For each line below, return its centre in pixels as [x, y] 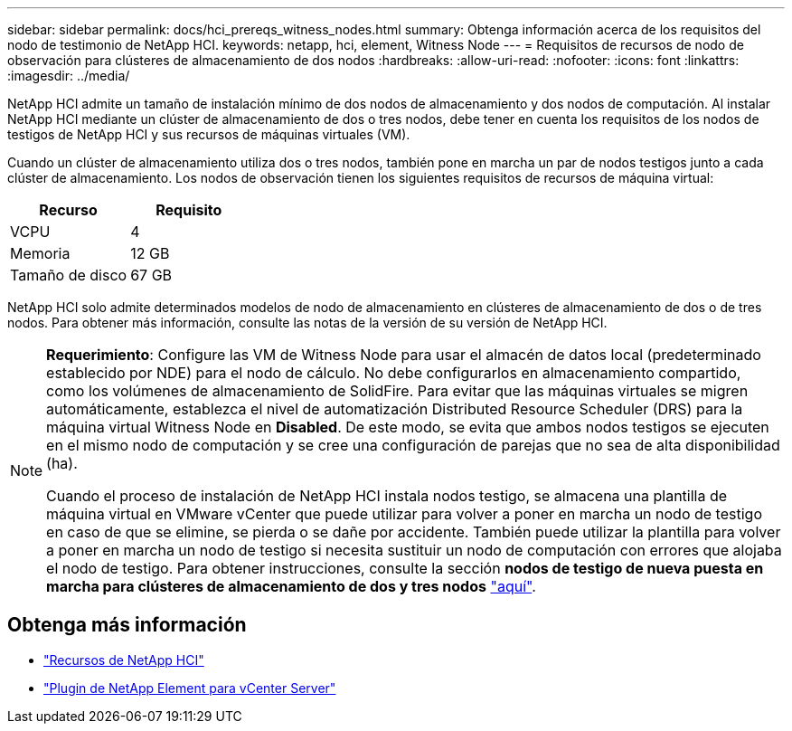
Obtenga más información [127, 625]
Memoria [40, 253]
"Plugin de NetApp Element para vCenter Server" [190, 688]
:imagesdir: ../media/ [69, 76]
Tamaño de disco [69, 275]
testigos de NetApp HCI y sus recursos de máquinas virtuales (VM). [209, 134]
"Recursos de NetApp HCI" [124, 660]
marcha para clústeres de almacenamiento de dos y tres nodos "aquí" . [291, 586]
